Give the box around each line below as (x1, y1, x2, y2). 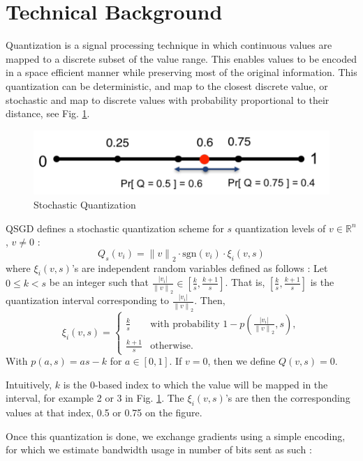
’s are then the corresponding (225, 391, 350, 405)
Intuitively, (6, 377, 52, 391)
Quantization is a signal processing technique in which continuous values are (6, 38, 332, 52)
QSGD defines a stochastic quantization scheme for (6, 220, 224, 235)
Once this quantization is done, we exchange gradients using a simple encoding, (6, 428, 346, 443)
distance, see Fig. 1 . (6, 106, 90, 121)
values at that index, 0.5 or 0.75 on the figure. (6, 405, 202, 420)
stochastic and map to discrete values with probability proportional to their (6, 92, 329, 107)
